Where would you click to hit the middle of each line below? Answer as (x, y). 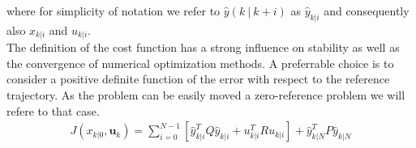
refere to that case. (53, 110)
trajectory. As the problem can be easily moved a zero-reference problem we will (206, 95)
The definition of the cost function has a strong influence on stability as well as (203, 47)
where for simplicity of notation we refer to (114, 11)
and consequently (367, 11)
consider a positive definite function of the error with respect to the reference (198, 79)
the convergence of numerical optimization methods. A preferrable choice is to (200, 63)
